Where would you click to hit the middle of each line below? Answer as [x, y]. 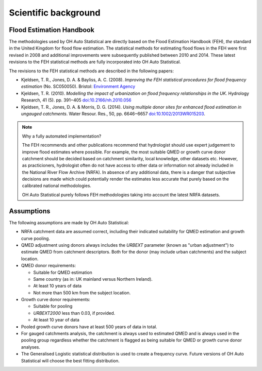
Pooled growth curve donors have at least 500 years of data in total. [89, 327]
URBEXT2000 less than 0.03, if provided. [74, 313]
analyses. [31, 347]
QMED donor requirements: [49, 266]
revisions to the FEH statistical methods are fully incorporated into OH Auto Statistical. [95, 62]
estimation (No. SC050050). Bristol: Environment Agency [78, 86]
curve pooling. [36, 238]
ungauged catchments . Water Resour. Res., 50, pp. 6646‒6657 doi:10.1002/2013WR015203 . [113, 114]
